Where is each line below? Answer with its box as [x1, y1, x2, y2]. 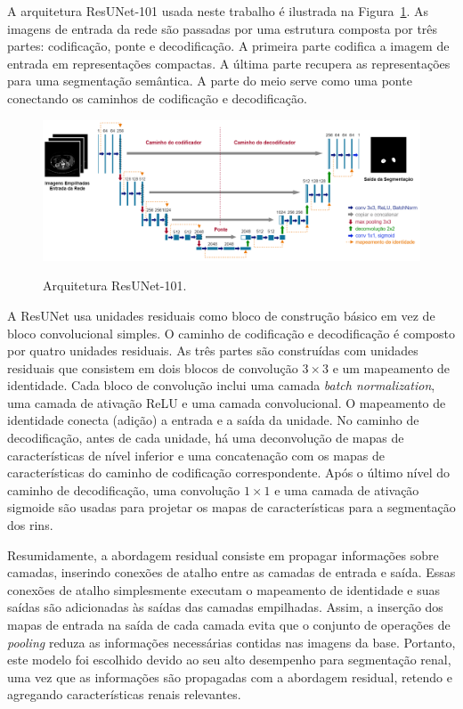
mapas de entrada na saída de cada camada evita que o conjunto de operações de [7, 615, 451, 634]
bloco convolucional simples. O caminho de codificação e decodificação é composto [7, 323, 456, 342]
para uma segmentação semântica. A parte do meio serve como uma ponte [7, 71, 412, 90]
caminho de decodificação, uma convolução [7, 480, 240, 499]
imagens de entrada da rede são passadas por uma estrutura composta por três [7, 19, 438, 37]
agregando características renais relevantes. [7, 685, 241, 704]
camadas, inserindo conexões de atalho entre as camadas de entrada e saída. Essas [7, 563, 456, 582]
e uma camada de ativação [274, 480, 419, 499]
